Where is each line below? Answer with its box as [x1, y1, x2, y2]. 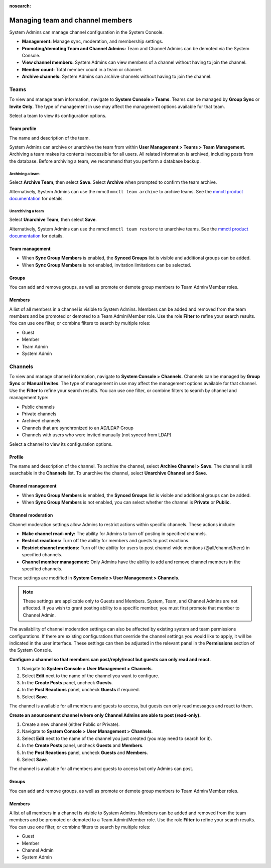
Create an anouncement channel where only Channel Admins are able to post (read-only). [9, 712, 201, 718]
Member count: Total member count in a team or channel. [22, 66, 143, 72]
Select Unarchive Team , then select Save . [9, 216, 97, 223]
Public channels [22, 404, 55, 410]
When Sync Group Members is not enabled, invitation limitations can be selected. [22, 262, 192, 268]
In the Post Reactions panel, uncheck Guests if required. [22, 687, 140, 693]
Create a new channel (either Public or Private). [22, 721, 120, 727]
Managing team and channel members [9, 16, 132, 25]
